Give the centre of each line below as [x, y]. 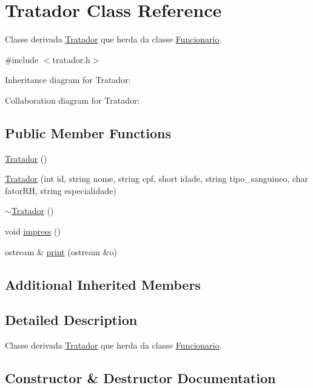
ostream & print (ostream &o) [61, 251]
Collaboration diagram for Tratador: [72, 100]
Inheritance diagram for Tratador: [68, 80]
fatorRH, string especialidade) [61, 190]
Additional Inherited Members [103, 284]
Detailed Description [71, 320]
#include [22, 59]
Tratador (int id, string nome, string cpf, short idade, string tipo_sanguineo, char [157, 179]
